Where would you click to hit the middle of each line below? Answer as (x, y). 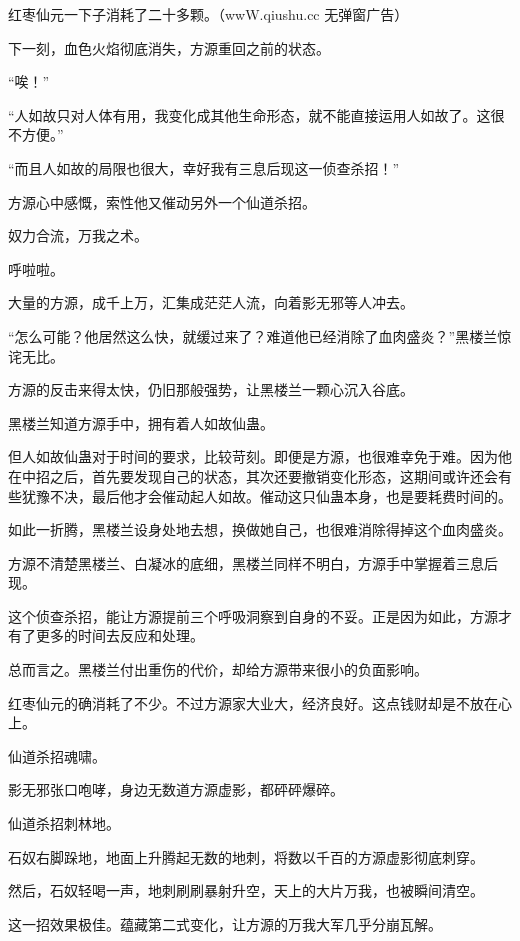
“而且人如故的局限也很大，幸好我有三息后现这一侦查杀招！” (204, 167)
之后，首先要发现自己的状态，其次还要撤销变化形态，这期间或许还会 (273, 475)
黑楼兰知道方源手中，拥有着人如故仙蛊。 (141, 422)
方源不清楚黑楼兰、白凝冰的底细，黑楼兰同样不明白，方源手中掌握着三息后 (253, 562)
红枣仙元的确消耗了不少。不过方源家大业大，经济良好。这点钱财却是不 (239, 702)
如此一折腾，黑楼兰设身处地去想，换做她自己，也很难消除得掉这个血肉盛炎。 (260, 529)
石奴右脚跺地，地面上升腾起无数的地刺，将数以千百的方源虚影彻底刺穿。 (246, 856)
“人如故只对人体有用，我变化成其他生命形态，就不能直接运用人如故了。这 (249, 114)
